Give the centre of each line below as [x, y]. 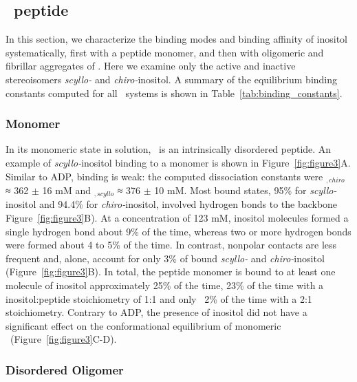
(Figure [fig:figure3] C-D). [63, 339]
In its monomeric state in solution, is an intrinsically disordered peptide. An [169, 149]
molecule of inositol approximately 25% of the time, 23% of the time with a [165, 285]
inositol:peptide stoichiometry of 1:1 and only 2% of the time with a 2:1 [159, 298]
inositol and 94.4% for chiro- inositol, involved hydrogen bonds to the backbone [172, 204]
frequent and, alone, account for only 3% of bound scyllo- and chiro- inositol [165, 258]
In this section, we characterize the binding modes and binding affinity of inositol [177, 39]
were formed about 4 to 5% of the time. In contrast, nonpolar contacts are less [171, 245]
